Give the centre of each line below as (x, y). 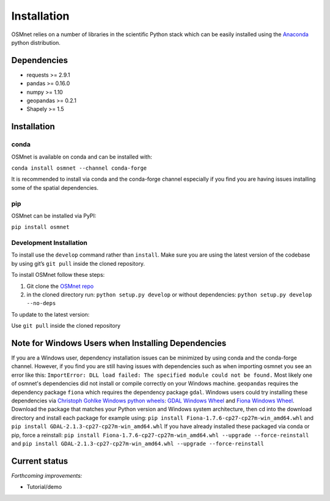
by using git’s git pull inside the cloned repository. (78, 263)
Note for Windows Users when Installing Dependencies (119, 343)
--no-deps (41, 303)
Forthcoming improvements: (47, 475)
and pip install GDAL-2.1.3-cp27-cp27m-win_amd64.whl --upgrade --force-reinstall (137, 443)
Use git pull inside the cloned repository (66, 326)
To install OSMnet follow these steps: (58, 275)
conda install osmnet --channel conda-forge (79, 168)
